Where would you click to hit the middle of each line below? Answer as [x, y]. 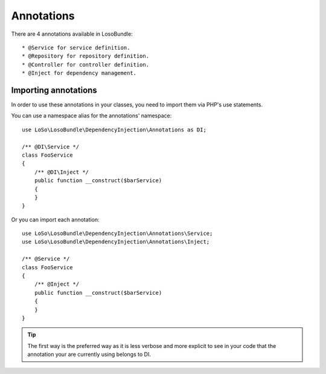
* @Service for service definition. [76, 48]
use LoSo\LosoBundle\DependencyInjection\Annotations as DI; [114, 130]
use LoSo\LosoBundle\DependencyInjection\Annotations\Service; [117, 234]
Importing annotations [54, 90]
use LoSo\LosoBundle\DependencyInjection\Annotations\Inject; [116, 242]
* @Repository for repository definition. [86, 56]
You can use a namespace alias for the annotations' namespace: [91, 116]
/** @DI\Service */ [51, 146]
